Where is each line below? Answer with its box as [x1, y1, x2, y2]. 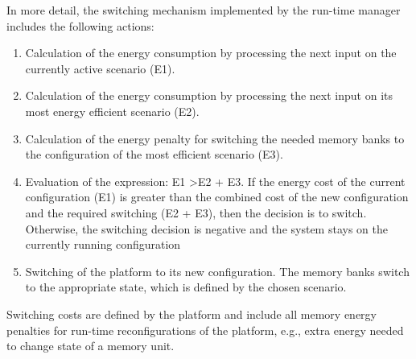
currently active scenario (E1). [25, 60, 175, 76]
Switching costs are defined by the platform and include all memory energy [6, 305, 377, 322]
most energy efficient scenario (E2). [25, 102, 200, 119]
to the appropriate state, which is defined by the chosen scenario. [25, 279, 347, 295]
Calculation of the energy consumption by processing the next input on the [25, 44, 397, 61]
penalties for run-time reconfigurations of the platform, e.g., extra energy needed [6, 321, 404, 338]
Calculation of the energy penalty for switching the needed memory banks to [25, 130, 405, 146]
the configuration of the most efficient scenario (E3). [25, 146, 283, 163]
